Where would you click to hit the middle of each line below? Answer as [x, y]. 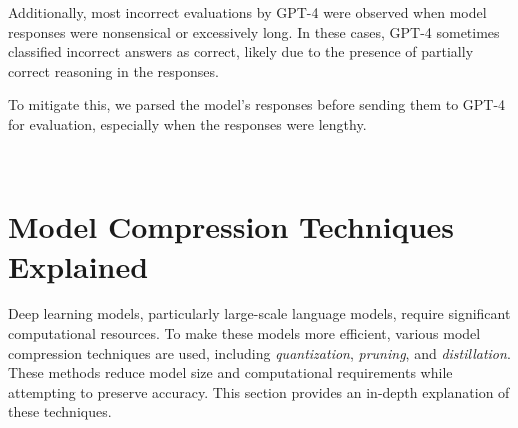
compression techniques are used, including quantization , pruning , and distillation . [259, 352]
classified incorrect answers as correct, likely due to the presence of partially [241, 51]
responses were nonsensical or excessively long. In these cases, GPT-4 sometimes [254, 31]
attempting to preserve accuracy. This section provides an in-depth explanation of [259, 391]
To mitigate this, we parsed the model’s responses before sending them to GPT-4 [257, 104]
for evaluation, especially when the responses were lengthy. [187, 123]
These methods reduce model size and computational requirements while [230, 372]
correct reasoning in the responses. [113, 70]
